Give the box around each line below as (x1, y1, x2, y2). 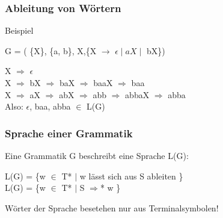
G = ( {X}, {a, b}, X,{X (5, 44, 97, 57)
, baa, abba (29, 100, 71, 113)
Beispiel (5, 24, 34, 37)
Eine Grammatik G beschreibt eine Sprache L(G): (5, 149, 189, 161)
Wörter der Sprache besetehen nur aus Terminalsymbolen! (5, 201, 219, 214)
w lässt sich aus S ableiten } (79, 169, 183, 182)
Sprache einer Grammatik (5, 125, 133, 140)
